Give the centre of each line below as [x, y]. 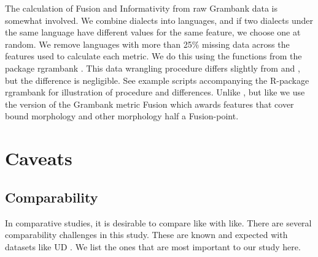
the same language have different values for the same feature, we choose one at [153, 32]
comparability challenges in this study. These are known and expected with [146, 235]
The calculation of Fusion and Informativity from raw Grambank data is [141, 8]
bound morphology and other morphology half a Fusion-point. [122, 116]
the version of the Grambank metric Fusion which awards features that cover [149, 104]
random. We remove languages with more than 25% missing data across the [147, 44]
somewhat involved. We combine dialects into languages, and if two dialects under [159, 20]
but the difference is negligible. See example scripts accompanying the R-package [157, 80]
